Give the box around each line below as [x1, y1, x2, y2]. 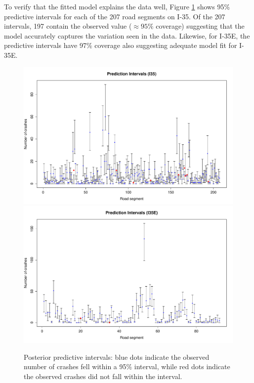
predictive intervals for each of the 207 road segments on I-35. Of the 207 [4, 11, 225, 21]
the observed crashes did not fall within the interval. [24, 371, 182, 381]
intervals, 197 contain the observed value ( [4, 21, 132, 31]
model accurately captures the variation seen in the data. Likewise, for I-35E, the [4, 30, 250, 41]
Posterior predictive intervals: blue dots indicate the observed [24, 351, 210, 362]
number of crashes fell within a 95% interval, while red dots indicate [24, 361, 230, 372]
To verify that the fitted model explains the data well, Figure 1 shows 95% [4, 1, 230, 11]
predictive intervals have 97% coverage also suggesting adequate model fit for [4, 40, 237, 50]
